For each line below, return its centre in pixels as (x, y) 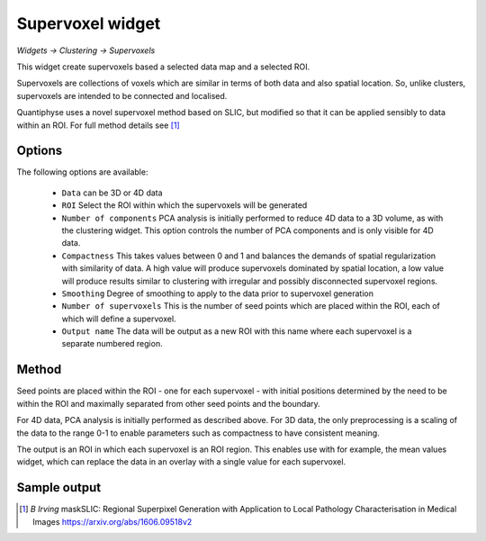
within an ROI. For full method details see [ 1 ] (98, 125)
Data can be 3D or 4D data (112, 193)
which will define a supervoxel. (119, 319)
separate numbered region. (112, 344)
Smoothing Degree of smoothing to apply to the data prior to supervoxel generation (217, 293)
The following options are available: (82, 172)
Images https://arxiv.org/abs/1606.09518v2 (112, 521)
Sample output (59, 487)
